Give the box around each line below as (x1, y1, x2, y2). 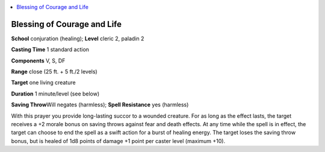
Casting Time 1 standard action (11, 46, 90, 53)
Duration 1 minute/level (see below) (11, 90, 100, 97)
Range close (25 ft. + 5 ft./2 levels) (11, 68, 97, 75)
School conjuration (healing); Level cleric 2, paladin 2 (11, 35, 144, 42)
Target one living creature (11, 79, 76, 87)
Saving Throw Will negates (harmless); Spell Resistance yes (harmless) (11, 101, 189, 108)
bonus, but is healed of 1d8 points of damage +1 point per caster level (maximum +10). (11, 137, 226, 144)
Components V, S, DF (11, 57, 66, 64)
